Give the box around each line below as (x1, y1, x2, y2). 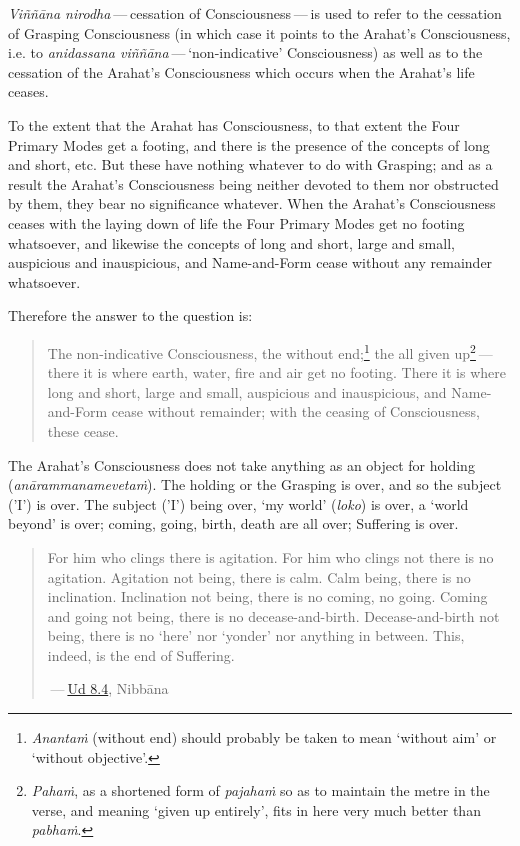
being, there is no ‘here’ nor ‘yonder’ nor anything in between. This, (47, 625, 465, 646)
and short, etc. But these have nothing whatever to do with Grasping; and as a (8, 154, 493, 175)
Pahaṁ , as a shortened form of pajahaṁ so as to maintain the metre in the (31, 780, 490, 801)
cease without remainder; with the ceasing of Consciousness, (111, 401, 480, 422)
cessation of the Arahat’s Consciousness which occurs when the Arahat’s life (8, 61, 475, 82)
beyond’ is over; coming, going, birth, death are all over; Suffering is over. (8, 513, 459, 534)
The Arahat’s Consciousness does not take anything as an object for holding (8, 454, 475, 475)
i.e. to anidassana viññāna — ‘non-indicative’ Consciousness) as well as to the (8, 42, 483, 63)
